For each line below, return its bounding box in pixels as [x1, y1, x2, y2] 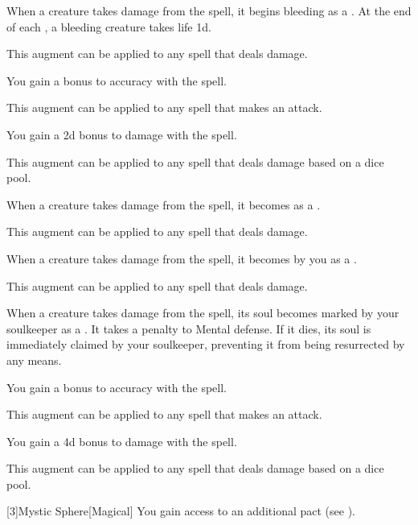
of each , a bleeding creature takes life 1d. [6, 18, 211, 35]
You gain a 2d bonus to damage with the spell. [6, 126, 237, 143]
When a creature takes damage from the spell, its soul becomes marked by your [6, 304, 400, 321]
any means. [6, 351, 62, 368]
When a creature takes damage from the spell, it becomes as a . [6, 196, 321, 213]
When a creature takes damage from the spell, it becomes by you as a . [6, 250, 357, 267]
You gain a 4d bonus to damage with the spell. [6, 432, 237, 449]
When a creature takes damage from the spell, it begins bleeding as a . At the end [6, 2, 412, 19]
